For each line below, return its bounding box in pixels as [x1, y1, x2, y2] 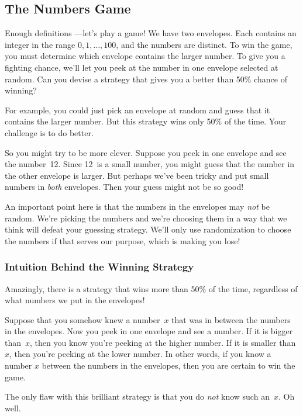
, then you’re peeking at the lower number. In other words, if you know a [9, 348, 271, 360]
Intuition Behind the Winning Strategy [5, 259, 194, 274]
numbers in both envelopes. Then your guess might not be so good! [5, 181, 244, 193]
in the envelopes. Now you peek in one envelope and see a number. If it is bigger [5, 325, 293, 337]
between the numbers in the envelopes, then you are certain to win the [42, 359, 295, 372]
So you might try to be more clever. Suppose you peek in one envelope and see [5, 146, 287, 158]
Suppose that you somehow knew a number [5, 313, 160, 325]
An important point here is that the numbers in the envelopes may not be [5, 200, 270, 212]
